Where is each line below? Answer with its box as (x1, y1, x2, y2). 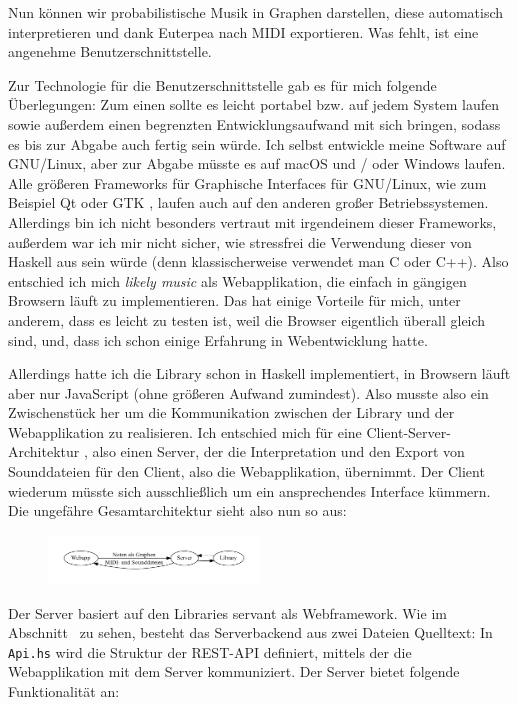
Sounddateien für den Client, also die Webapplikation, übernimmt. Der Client (8, 461, 485, 482)
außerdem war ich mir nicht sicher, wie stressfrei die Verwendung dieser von (8, 231, 472, 252)
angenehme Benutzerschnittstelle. (8, 41, 212, 62)
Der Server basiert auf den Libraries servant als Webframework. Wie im (8, 602, 447, 623)
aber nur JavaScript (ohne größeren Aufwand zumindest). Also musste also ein (8, 382, 489, 403)
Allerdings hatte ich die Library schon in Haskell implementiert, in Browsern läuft (8, 363, 511, 384)
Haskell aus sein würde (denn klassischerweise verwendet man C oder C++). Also (8, 251, 509, 272)
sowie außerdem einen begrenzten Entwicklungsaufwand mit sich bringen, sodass (8, 113, 501, 134)
